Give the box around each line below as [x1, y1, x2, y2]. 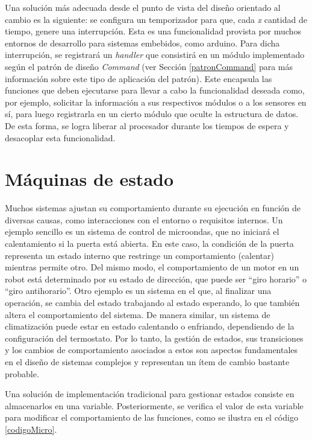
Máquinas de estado [5, 167, 174, 191]
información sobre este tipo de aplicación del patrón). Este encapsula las [5, 72, 272, 84]
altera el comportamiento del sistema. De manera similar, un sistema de [5, 308, 270, 320]
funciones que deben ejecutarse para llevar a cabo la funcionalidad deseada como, [5, 84, 305, 97]
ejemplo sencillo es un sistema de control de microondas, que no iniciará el [5, 225, 279, 238]
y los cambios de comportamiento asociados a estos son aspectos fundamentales [5, 343, 298, 356]
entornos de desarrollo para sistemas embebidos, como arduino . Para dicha [5, 36, 280, 49]
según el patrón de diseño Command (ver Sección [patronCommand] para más [5, 60, 293, 72]
